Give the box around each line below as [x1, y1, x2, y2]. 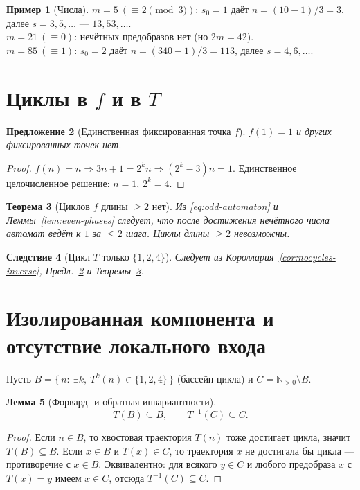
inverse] [6, 263, 39, 277]
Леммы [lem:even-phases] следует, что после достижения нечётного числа [6, 212, 330, 227]
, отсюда [109, 471, 145, 485]
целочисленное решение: [6, 175, 110, 190]
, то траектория [169, 443, 233, 457]
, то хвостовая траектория [83, 430, 192, 444]
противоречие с [6, 457, 71, 471]
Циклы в [6, 83, 88, 112]
